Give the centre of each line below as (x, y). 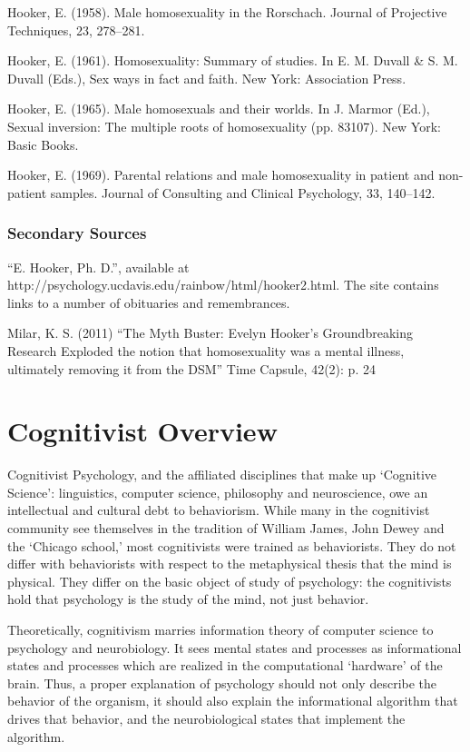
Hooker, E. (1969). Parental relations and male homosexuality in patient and (221, 175)
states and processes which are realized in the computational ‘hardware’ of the (225, 665)
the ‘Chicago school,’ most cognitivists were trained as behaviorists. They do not (232, 545)
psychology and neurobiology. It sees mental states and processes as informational (235, 647)
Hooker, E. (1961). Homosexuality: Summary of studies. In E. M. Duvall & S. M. (233, 60)
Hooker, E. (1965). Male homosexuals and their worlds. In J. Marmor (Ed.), (219, 109)
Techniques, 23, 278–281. (76, 30)
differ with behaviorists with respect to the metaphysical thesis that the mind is (230, 564)
